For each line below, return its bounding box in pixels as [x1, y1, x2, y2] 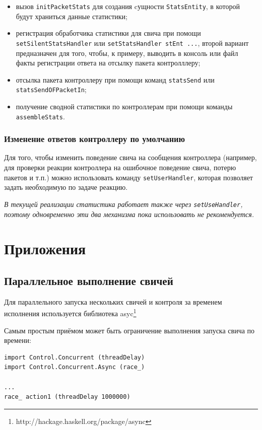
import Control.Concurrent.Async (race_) [4, 364, 145, 371]
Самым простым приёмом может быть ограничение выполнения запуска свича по [4, 325, 255, 335]
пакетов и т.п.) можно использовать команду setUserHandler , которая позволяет [4, 172, 253, 182]
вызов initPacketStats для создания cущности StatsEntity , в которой [16, 1, 240, 11]
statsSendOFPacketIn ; [16, 84, 87, 95]
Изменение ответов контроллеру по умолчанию [4, 132, 185, 145]
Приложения [4, 238, 86, 259]
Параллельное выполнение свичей [4, 272, 173, 288]
